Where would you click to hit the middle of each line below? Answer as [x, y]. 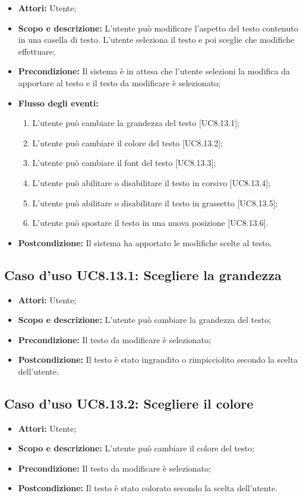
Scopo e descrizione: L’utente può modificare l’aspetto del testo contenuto [158, 28]
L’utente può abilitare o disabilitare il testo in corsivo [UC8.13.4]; [151, 182]
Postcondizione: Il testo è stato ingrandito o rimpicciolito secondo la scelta [158, 360]
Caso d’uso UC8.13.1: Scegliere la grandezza [143, 274]
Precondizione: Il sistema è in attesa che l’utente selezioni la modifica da [154, 71]
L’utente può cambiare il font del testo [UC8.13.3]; [124, 163]
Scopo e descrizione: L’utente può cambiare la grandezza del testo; [145, 320]
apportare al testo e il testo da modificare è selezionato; [119, 82]
